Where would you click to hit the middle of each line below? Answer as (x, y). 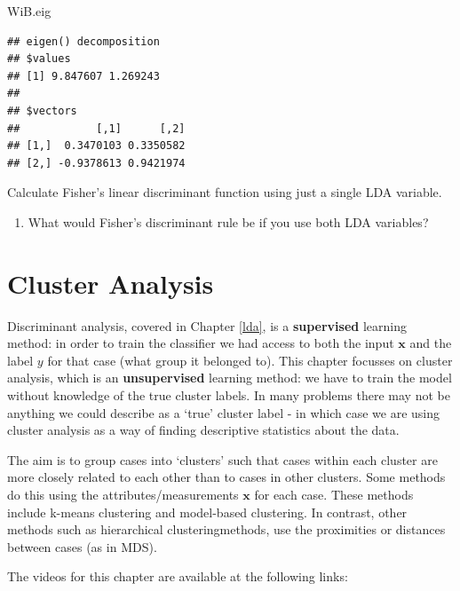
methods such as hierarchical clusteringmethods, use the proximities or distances (226, 529)
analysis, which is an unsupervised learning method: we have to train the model (230, 378)
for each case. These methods (334, 494)
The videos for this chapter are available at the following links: (178, 576)
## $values (39, 59)
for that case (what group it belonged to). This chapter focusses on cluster (250, 360)
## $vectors (42, 110)
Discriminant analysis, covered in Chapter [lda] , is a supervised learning (207, 325)
